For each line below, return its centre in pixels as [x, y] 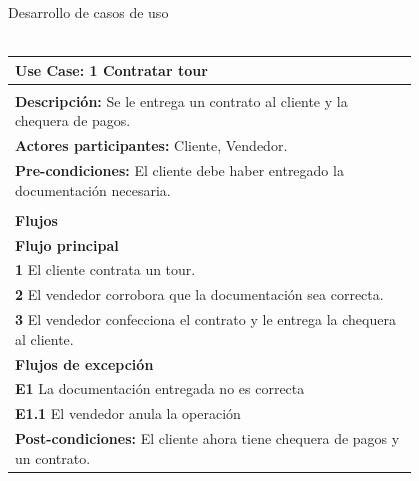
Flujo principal [67, 244]
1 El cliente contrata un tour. [105, 269]
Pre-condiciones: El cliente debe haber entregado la [179, 170]
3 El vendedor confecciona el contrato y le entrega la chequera [205, 319]
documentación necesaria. [93, 189]
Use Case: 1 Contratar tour [111, 69]
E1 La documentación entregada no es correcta [160, 388]
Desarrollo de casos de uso [88, 12]
